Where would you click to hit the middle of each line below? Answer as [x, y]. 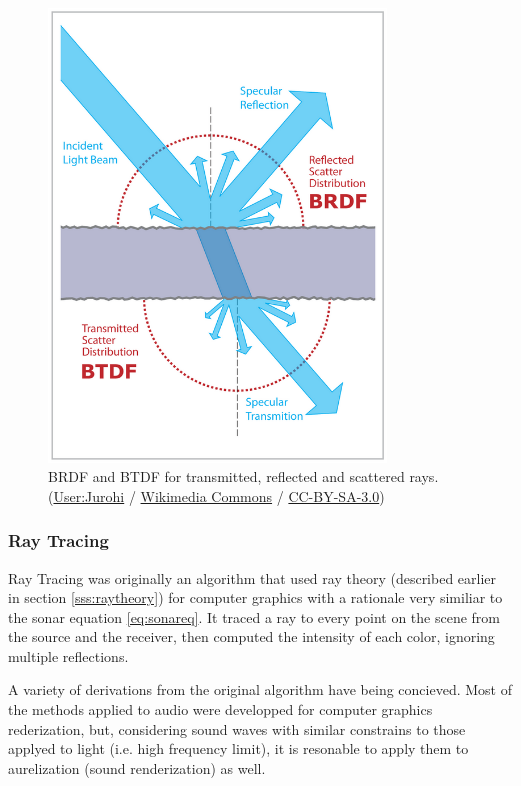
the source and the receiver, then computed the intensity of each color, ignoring [251, 636]
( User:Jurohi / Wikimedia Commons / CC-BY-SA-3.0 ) [216, 495]
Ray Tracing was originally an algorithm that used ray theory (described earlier [252, 577]
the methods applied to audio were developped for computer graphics [220, 709]
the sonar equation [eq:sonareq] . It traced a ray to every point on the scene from [254, 616]
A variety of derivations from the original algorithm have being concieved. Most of [260, 689]
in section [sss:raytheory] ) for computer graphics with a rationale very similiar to [255, 597]
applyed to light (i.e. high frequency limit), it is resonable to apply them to [238, 748]
